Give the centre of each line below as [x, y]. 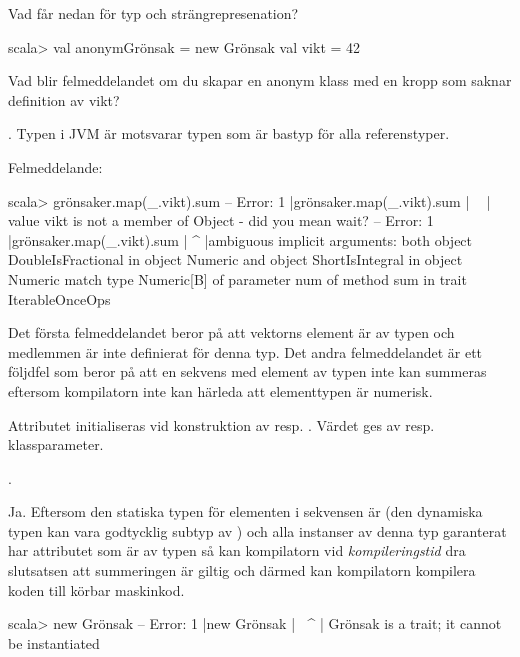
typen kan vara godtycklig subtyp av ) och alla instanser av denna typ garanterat [257, 530]
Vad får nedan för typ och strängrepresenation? [153, 13]
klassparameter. [56, 444]
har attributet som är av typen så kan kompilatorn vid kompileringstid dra [237, 550]
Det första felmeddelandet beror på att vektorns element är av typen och [231, 332]
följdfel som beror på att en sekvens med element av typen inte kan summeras [247, 371]
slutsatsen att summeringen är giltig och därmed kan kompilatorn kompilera [242, 570]
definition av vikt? [64, 99]
